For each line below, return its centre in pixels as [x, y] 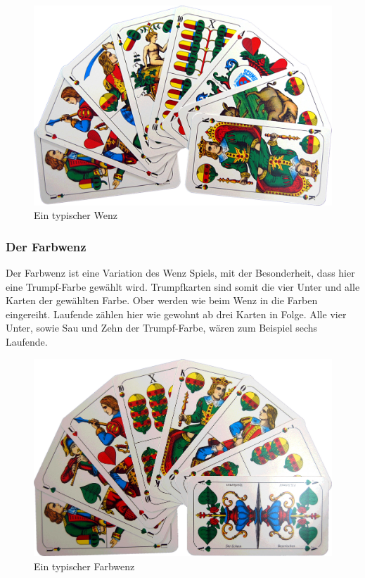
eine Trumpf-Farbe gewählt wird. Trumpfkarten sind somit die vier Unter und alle [183, 286]
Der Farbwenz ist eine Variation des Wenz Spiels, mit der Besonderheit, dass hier [180, 273]
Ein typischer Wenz [76, 215]
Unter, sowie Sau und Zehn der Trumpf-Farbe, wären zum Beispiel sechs [162, 328]
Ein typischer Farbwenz [84, 566]
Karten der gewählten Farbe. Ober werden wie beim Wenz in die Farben [162, 300]
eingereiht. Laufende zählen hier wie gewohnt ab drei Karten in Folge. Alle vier [176, 314]
